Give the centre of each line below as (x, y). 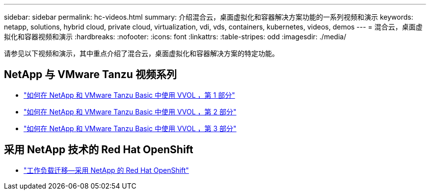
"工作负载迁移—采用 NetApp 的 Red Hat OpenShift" (106, 170)
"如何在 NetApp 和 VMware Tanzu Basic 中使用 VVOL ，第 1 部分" (129, 95)
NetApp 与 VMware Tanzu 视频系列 (90, 75)
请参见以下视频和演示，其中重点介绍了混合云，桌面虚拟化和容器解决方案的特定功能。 (141, 53)
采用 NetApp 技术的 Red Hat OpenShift (99, 150)
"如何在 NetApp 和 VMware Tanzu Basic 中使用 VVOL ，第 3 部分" (130, 128)
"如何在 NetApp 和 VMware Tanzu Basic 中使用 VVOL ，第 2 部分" (130, 111)
